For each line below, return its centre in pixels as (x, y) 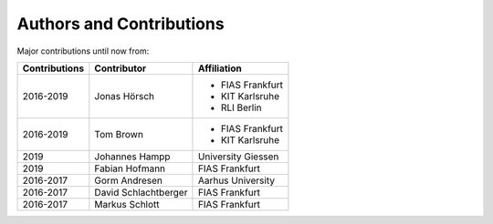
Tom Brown (119, 134)
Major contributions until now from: (83, 51)
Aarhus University (236, 180)
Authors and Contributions (121, 24)
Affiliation (220, 68)
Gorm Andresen (129, 180)
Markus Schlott (127, 204)
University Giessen (238, 157)
